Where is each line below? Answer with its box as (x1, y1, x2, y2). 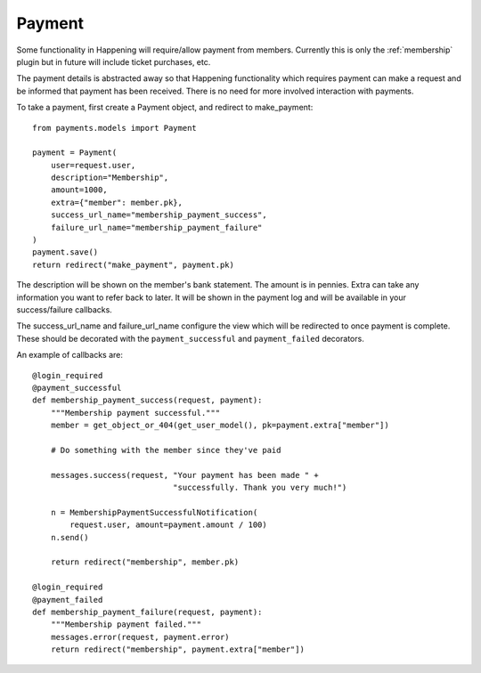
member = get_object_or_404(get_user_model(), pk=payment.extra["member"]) (50, 420, 389, 431)
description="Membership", (50, 173, 169, 182)
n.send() (50, 532, 89, 542)
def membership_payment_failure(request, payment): (32, 606, 263, 617)
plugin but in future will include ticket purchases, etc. (16, 56, 211, 67)
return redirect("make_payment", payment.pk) (32, 259, 235, 270)
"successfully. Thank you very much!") (172, 482, 347, 493)
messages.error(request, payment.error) (50, 632, 231, 642)
